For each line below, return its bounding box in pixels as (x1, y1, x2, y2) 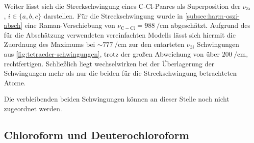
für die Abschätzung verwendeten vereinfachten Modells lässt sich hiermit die (4, 29, 236, 40)
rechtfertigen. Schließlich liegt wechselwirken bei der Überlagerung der (4, 58, 214, 68)
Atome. (4, 77, 26, 87)
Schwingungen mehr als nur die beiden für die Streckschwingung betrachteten (4, 68, 237, 78)
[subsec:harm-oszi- (185, 10, 240, 20)
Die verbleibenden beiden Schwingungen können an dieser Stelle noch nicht (4, 94, 229, 104)
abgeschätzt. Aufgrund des (171, 20, 251, 30)
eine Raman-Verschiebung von (25, 20, 115, 30)
